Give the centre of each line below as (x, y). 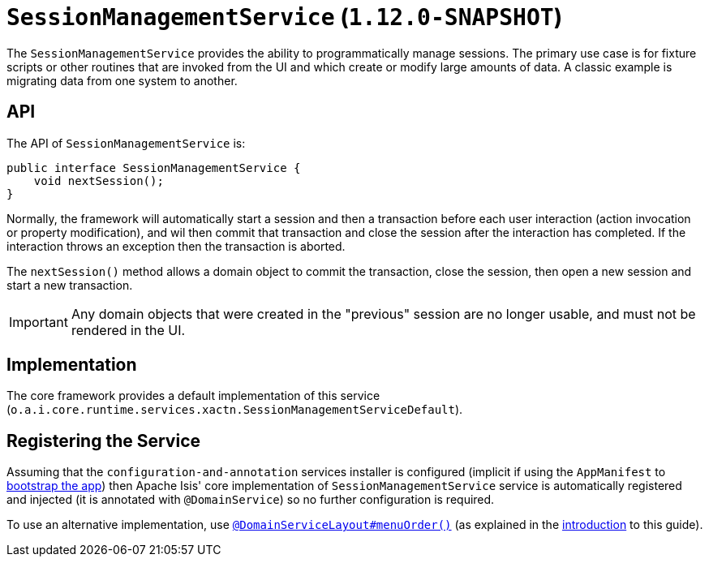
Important (39, 322)
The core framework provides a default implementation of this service (193, 396)
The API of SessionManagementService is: (126, 143)
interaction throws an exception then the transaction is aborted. (176, 246)
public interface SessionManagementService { (154, 168)
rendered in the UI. (128, 330)
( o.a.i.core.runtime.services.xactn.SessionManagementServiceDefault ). (235, 410)
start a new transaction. (70, 285)
